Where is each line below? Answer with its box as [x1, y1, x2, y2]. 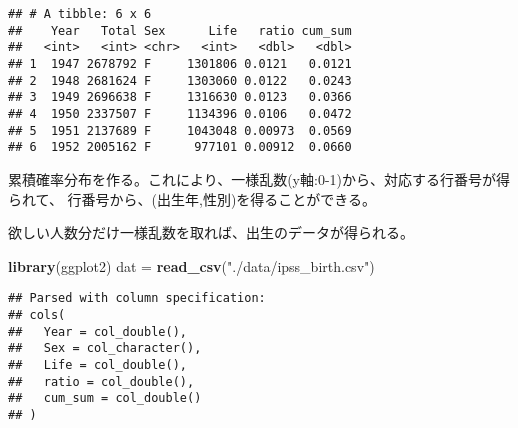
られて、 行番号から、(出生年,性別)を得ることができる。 [8, 188, 377, 209]
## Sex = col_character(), [8, 341, 202, 356]
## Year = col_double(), [8, 324, 187, 339]
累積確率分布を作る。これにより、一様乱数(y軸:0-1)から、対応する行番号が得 [8, 168, 510, 189]
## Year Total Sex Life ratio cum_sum [8, 23, 352, 38]
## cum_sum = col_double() [8, 391, 202, 406]
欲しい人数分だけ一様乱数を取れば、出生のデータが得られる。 [8, 222, 414, 243]
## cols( [8, 307, 66, 322]
